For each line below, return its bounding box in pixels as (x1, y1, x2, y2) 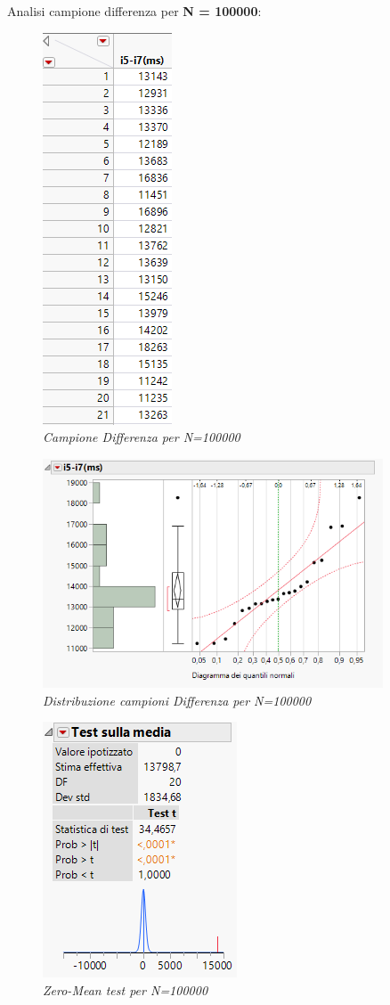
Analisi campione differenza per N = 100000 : (7, 2, 262, 20)
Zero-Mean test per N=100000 (43, 980, 208, 999)
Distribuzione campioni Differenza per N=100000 (43, 690, 312, 709)
